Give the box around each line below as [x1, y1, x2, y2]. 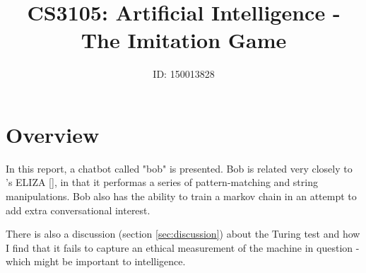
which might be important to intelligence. [6, 254, 186, 269]
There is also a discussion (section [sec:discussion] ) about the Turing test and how [6, 226, 360, 241]
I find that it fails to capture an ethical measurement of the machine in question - [6, 240, 360, 255]
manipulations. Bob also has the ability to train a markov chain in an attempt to [6, 189, 357, 204]
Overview [6, 120, 100, 149]
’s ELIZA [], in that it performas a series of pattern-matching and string [6, 175, 318, 190]
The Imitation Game [81, 25, 287, 54]
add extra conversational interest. [6, 202, 150, 217]
